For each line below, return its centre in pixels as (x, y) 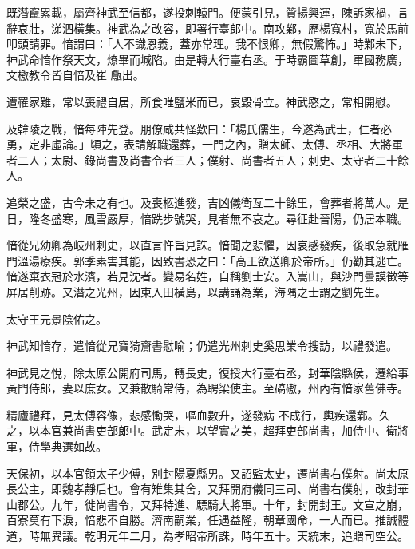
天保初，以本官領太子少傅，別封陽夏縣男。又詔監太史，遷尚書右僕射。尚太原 (207, 473)
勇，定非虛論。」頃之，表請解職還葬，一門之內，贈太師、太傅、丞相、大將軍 (205, 144)
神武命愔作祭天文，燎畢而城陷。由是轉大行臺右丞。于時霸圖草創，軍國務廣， (207, 59)
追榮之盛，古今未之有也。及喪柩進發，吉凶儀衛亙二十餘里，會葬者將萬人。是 (207, 202)
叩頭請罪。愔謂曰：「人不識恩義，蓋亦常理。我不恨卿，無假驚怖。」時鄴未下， (207, 44)
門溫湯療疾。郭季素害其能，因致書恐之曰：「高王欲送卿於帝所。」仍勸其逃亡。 (207, 260)
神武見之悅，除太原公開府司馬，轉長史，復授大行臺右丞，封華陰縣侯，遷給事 (207, 372)
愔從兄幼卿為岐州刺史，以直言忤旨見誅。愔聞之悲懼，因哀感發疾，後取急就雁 (207, 245)
